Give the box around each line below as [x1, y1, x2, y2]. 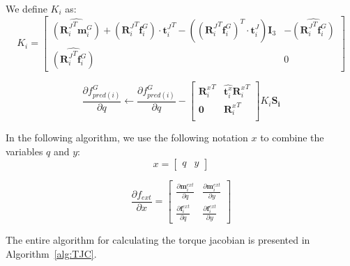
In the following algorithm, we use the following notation [6, 130, 248, 145]
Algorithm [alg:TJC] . [6, 246, 97, 260]
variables [6, 143, 43, 158]
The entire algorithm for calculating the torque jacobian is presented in [6, 233, 310, 247]
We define [6, 1, 47, 15]
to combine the [260, 130, 324, 145]
